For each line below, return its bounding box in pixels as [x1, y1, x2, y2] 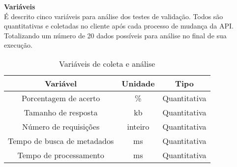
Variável [45, 77, 77, 89]
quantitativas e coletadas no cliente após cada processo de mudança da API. [4, 21, 234, 31]
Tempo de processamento [17, 149, 104, 161]
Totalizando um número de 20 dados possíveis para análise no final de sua [4, 30, 227, 40]
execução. [4, 40, 32, 50]
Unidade [121, 77, 155, 89]
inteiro [127, 120, 149, 132]
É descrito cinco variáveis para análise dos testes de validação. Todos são [4, 11, 223, 21]
